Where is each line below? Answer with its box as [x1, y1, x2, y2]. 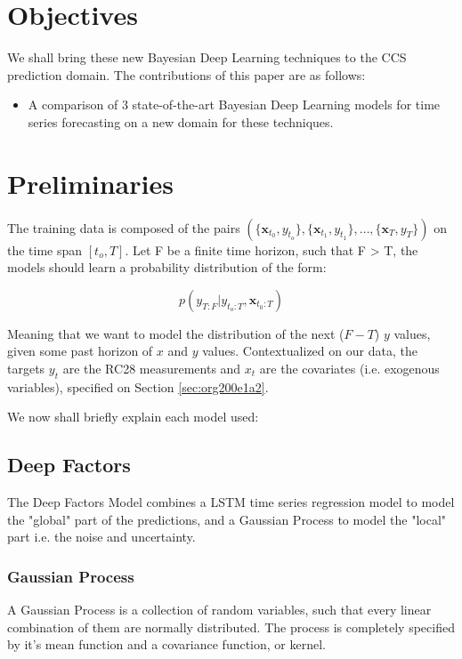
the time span [7, 240, 83, 259]
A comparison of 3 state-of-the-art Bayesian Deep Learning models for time [28, 95, 441, 114]
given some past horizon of [7, 342, 153, 360]
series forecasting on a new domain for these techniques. [28, 112, 334, 131]
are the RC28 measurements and [62, 359, 241, 377]
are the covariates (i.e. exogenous [259, 359, 440, 377]
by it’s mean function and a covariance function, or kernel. [7, 635, 326, 654]
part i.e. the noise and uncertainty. [7, 527, 196, 546]
